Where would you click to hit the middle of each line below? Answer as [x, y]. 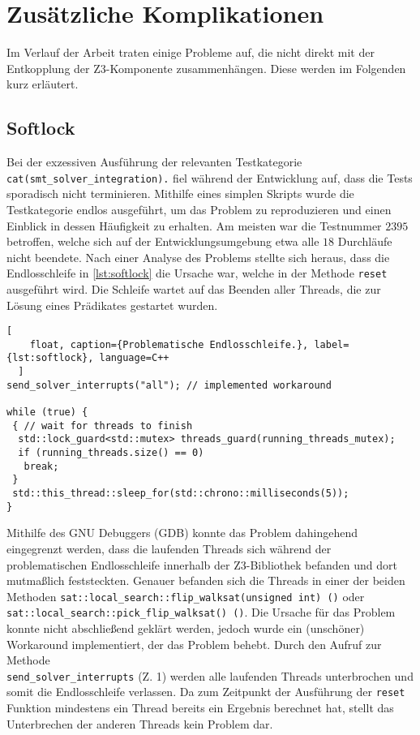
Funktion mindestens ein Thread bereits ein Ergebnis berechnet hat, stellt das [200, 708]
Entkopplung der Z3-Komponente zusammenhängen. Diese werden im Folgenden [206, 68]
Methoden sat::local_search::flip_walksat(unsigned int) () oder [186, 596]
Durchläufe [365, 241]
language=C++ [134, 358]
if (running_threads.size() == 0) [111, 453]
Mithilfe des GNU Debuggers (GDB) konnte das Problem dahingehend [182, 533]
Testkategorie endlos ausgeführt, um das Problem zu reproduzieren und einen [199, 209]
